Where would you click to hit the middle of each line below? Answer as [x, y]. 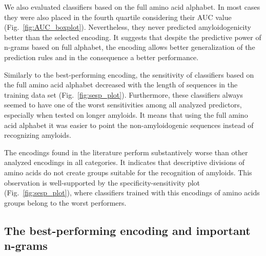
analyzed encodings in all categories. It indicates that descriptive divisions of [125, 162]
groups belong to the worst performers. [65, 202]
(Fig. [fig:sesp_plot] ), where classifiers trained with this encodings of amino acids [132, 193]
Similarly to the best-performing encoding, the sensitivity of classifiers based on [129, 74]
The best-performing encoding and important [127, 230]
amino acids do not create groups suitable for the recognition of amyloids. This [128, 172]
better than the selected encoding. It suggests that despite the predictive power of [133, 37]
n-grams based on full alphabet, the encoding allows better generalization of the [130, 47]
